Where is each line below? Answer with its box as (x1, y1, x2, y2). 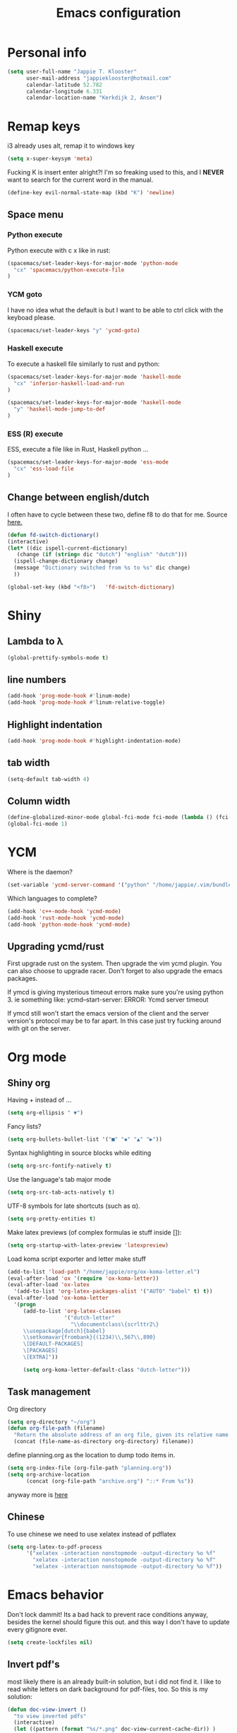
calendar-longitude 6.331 (25, 88, 102, 95)
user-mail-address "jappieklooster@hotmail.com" (25, 74, 172, 82)
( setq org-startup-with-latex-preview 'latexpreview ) (7, 1242, 169, 1249)
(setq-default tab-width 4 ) (7, 775, 90, 782)
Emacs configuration (56, 5, 181, 21)
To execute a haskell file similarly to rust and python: (7, 359, 160, 368)
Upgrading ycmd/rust (7, 940, 104, 952)
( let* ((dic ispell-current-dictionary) (7, 544, 128, 552)
